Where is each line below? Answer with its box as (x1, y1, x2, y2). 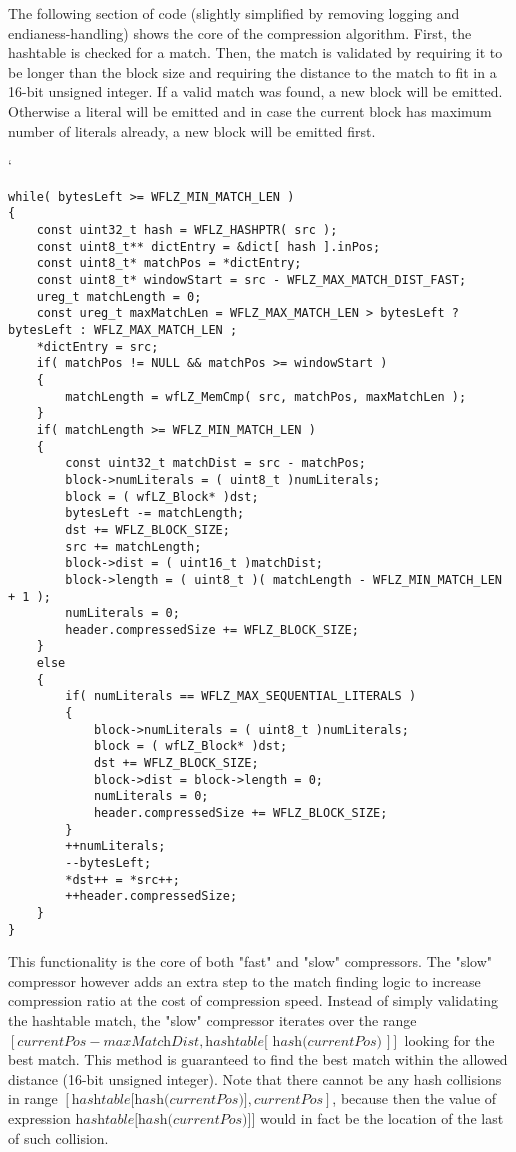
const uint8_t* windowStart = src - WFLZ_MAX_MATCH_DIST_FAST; (36, 273, 467, 288)
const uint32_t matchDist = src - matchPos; (65, 456, 366, 471)
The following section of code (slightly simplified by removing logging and (8, 3, 460, 23)
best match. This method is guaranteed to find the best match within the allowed (8, 1049, 508, 1070)
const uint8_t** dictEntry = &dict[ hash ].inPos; (36, 239, 381, 254)
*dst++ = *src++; (65, 872, 180, 887)
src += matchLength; (65, 539, 202, 554)
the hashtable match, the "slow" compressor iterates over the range (8, 1010, 417, 1031)
